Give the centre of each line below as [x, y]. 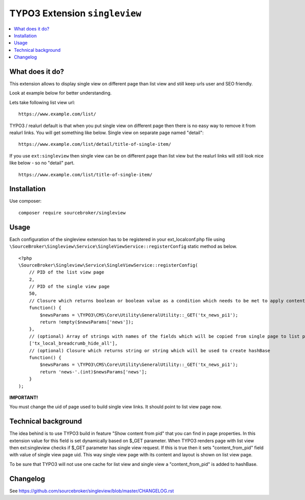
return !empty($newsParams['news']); [87, 322]
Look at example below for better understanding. [60, 93]
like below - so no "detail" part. [42, 163]
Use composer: [25, 201]
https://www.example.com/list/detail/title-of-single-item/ [95, 144]
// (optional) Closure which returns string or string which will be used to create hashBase [149, 350]
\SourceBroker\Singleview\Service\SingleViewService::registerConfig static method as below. [123, 246]
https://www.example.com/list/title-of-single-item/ [85, 175]
